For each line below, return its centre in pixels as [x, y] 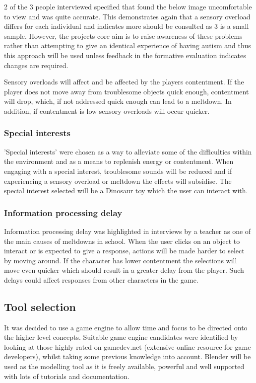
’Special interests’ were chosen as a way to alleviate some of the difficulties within [128, 151]
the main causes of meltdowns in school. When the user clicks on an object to [122, 241]
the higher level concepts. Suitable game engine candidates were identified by [121, 337]
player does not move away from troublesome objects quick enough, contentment [127, 91]
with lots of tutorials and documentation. [67, 376]
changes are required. [36, 65]
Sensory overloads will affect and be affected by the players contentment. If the [124, 82]
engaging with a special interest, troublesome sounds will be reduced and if [118, 171]
